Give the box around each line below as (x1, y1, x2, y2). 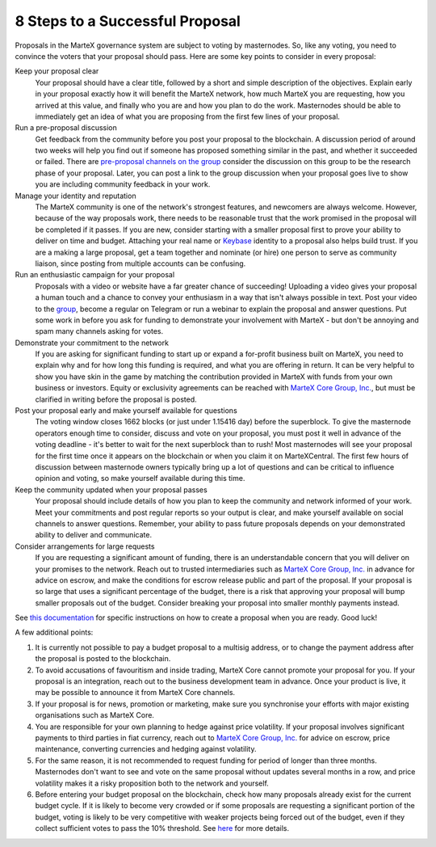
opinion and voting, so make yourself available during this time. (35, 474, 245, 483)
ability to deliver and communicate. (35, 530, 153, 540)
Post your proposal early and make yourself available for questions (15, 406, 237, 415)
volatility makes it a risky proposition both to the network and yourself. (35, 778, 270, 788)
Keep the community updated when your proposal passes (15, 485, 208, 495)
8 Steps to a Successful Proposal (15, 12, 241, 30)
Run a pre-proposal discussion (15, 123, 117, 133)
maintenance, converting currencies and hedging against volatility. (35, 744, 257, 754)
